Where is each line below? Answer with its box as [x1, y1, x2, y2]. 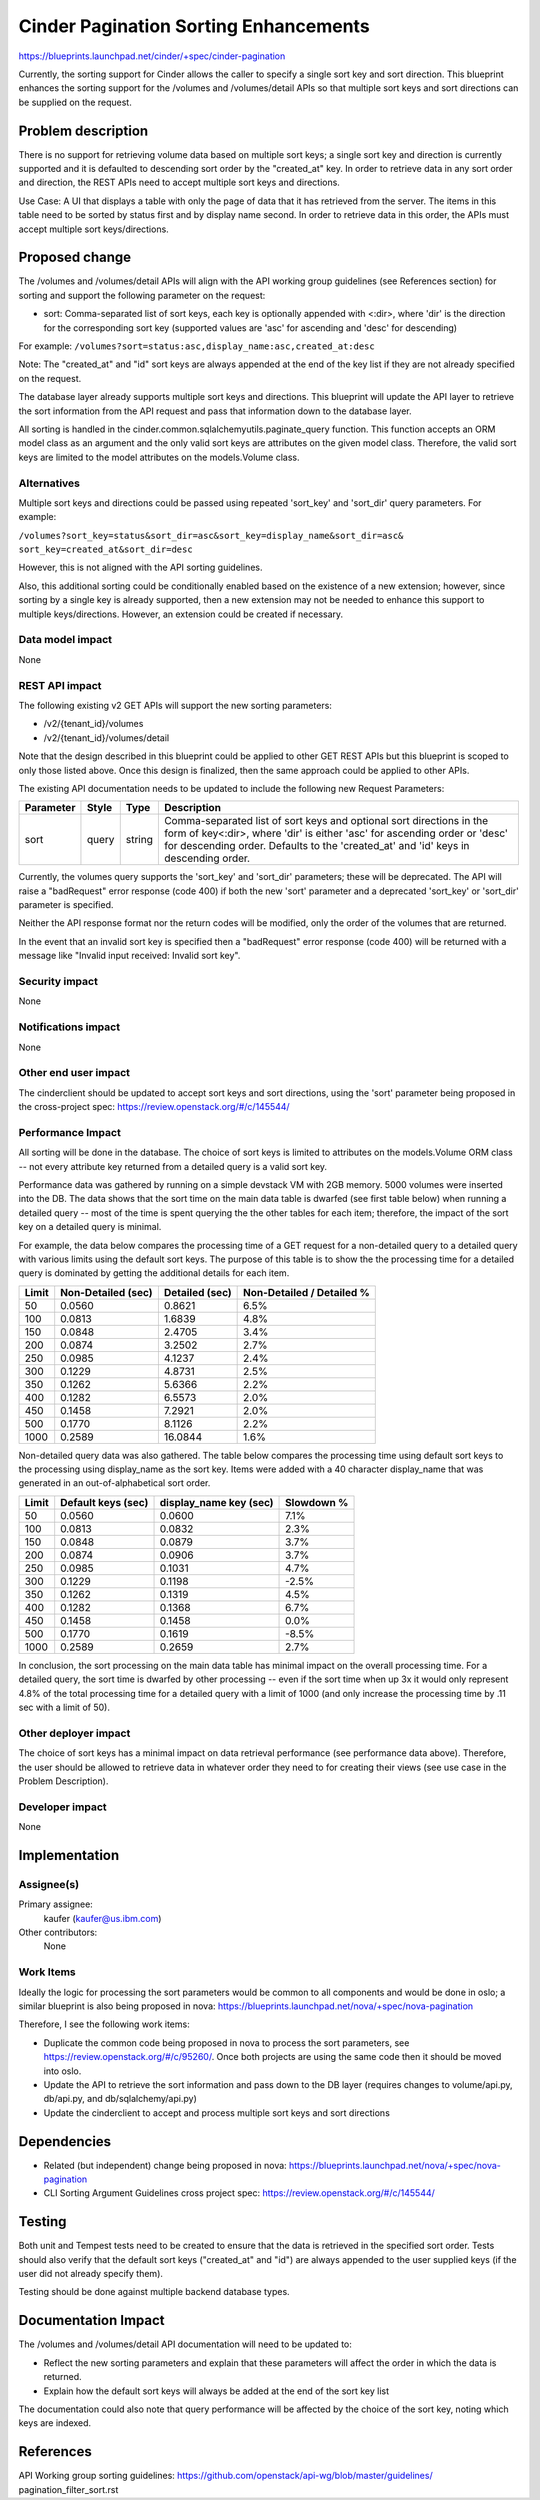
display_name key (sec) [159, 1495, 274, 1509]
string [125, 833, 154, 847]
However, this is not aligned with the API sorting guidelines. [18, 561, 263, 574]
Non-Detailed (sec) [60, 1285, 153, 1299]
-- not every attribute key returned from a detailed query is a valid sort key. [18, 1160, 328, 1172]
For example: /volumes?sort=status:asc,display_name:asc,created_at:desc [18, 340, 375, 352]
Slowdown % [285, 1495, 349, 1509]
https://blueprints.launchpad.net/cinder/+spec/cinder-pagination [18, 50, 286, 62]
